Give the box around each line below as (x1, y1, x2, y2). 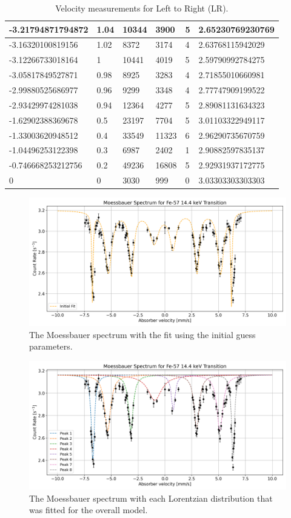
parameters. (29, 340, 73, 353)
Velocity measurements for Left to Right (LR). (55, 2, 229, 14)
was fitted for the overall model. (29, 503, 148, 516)
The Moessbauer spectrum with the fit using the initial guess (29, 328, 256, 340)
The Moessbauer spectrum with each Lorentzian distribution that (29, 491, 273, 504)
